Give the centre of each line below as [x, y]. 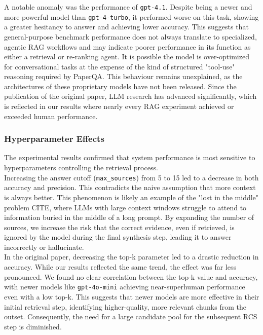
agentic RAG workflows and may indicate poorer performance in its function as [127, 46]
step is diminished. [33, 326]
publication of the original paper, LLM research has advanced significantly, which [130, 96]
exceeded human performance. [51, 116]
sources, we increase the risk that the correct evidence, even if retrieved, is [119, 227]
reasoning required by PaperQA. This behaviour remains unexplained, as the [123, 76]
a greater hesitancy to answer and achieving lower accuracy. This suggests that [126, 27]
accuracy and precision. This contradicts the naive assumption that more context [130, 187]
